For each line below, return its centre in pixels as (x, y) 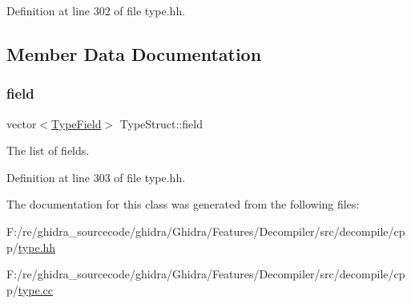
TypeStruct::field (161, 123)
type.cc (35, 289)
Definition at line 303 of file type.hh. (96, 177)
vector (22, 123)
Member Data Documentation (134, 53)
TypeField (77, 123)
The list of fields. (48, 150)
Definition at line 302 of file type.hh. (96, 10)
